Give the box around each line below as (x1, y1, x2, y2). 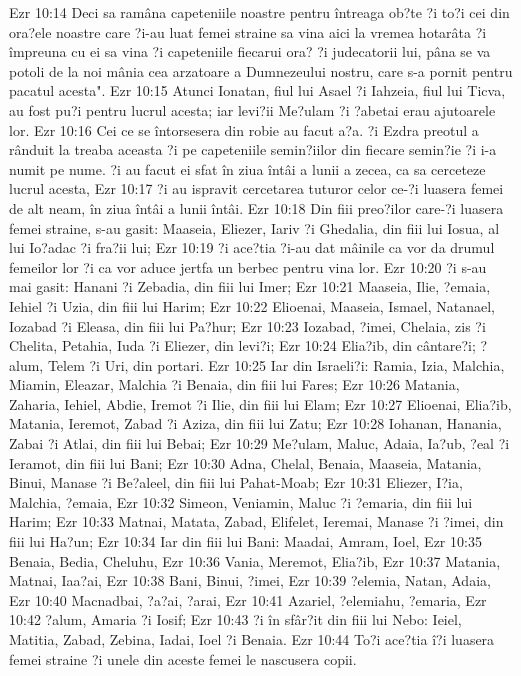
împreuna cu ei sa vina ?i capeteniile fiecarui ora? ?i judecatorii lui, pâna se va (9, 41, 491, 62)
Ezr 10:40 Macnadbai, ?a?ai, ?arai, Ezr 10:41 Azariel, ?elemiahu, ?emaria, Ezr (9, 589, 487, 610)
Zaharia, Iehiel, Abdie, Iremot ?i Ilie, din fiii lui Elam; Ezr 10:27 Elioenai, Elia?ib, (9, 393, 512, 414)
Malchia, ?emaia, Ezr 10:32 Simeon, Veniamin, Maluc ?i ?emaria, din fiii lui (9, 491, 473, 512)
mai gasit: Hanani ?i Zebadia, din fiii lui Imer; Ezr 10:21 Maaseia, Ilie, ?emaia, (9, 276, 491, 297)
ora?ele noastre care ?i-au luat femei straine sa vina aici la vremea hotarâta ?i (9, 21, 487, 42)
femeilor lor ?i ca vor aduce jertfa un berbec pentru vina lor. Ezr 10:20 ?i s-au (9, 256, 487, 277)
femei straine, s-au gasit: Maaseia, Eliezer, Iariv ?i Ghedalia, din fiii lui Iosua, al (9, 217, 500, 238)
